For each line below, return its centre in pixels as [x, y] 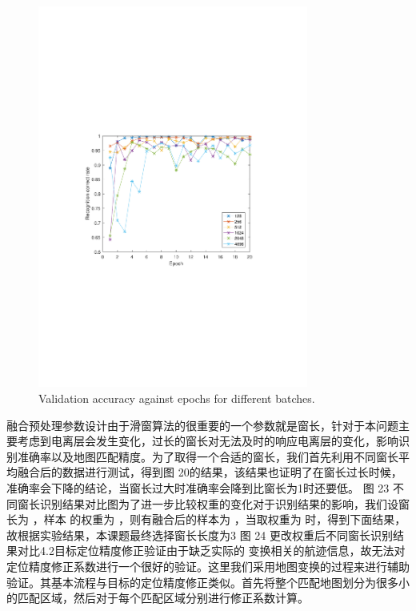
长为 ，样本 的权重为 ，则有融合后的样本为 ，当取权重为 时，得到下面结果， [206, 519]
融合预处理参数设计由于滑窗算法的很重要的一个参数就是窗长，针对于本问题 [202, 425]
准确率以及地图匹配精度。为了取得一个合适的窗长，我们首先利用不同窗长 [208, 456]
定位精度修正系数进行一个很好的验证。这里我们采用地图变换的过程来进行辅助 [208, 566]
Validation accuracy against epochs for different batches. [177, 398]
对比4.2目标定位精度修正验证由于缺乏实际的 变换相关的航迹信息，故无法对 [211, 551]
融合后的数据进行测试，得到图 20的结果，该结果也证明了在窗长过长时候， [210, 472]
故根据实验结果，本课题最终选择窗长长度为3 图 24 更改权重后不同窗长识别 [200, 535]
